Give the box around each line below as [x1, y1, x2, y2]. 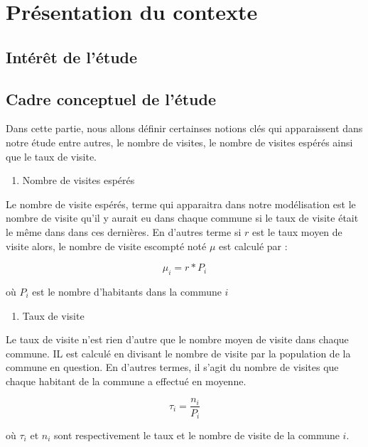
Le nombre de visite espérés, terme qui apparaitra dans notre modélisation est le [6, 196, 356, 211]
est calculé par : [219, 238, 288, 253]
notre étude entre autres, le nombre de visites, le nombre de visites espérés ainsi [6, 134, 353, 149]
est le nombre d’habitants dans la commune [32, 284, 222, 298]
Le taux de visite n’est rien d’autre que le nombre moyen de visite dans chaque [6, 332, 349, 347]
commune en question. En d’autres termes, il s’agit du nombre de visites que [6, 360, 339, 375]
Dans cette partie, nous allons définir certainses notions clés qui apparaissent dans [6, 121, 363, 136]
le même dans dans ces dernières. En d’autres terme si [6, 224, 242, 239]
